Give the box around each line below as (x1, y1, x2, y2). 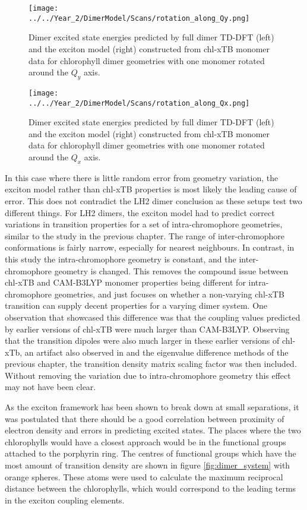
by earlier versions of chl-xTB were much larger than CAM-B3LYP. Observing (5, 322, 290, 335)
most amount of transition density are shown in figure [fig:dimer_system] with (5, 459, 290, 471)
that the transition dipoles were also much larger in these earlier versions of (5, 334, 280, 347)
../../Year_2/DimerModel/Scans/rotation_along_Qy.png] (29, 14, 250, 23)
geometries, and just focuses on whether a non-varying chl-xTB (54, 287, 284, 300)
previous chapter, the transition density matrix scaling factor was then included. (5, 357, 297, 370)
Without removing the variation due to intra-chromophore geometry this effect (5, 369, 291, 381)
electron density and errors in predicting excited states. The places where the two (5, 424, 301, 436)
